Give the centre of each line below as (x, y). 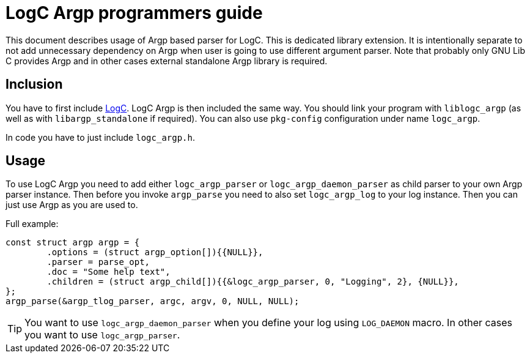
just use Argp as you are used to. (72, 205)
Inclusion (34, 84)
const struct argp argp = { (73, 243)
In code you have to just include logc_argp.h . (100, 137)
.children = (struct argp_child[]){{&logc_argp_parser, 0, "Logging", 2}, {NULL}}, (253, 282)
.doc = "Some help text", (109, 272)
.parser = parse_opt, (98, 262)
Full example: (32, 224)
